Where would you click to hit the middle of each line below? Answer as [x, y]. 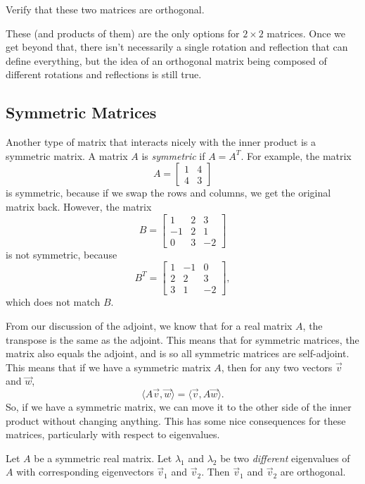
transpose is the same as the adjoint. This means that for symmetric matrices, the [182, 339]
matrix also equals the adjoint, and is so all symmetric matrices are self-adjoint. [178, 353]
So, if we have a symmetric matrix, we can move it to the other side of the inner [179, 407]
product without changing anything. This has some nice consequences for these [176, 420]
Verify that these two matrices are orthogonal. [105, 9]
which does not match [53, 302]
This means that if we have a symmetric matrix [108, 367]
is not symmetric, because [62, 254]
